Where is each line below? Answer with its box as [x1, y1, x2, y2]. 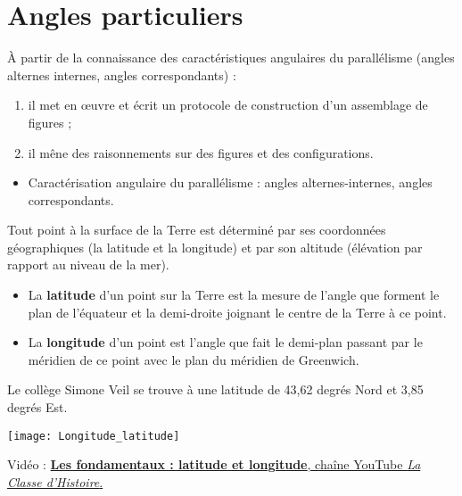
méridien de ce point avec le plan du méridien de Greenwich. [28, 350, 359, 368]
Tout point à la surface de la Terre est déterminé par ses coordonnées [7, 220, 386, 239]
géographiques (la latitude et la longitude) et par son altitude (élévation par [7, 237, 423, 256]
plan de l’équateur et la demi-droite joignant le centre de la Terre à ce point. [28, 302, 447, 321]
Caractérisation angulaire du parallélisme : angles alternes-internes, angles [28, 173, 433, 192]
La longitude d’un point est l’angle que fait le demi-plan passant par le [28, 333, 423, 351]
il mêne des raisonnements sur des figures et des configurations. [28, 143, 374, 161]
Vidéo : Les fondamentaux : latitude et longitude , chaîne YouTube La [7, 455, 421, 474]
